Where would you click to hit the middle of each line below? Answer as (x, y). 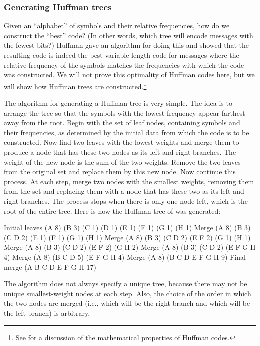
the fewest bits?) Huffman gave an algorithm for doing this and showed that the (126, 45)
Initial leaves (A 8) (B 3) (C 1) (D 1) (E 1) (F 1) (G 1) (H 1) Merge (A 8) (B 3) (127, 228)
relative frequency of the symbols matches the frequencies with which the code (124, 64)
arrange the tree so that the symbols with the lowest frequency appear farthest (125, 112)
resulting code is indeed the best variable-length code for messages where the (122, 55)
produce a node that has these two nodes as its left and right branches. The (120, 152)
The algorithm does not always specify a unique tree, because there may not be (126, 284)
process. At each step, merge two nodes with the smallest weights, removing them (129, 181)
